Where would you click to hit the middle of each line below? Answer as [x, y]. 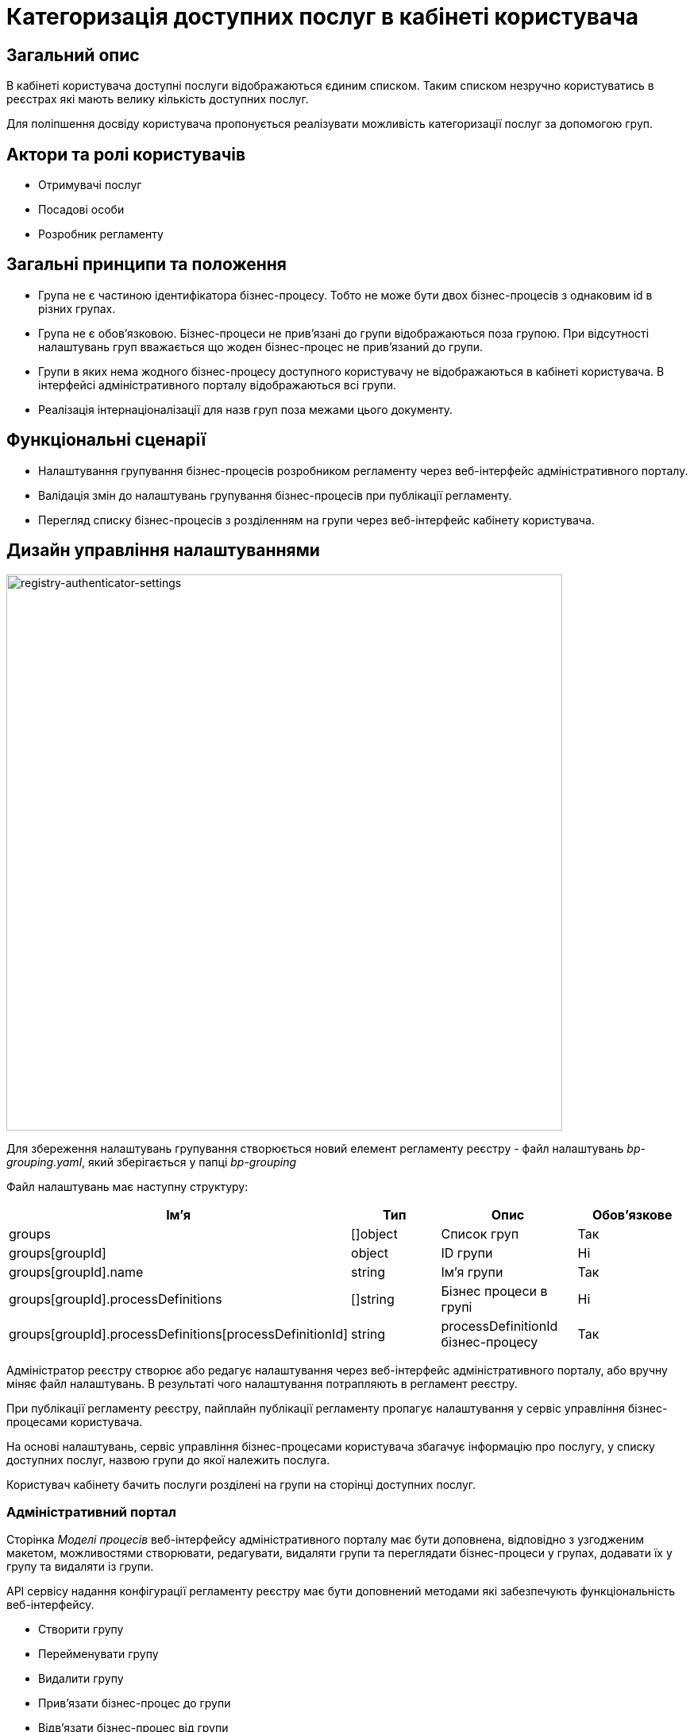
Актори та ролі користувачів [126, 154]
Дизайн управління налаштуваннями [163, 551]
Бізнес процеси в [494, 1291]
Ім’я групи [472, 1272]
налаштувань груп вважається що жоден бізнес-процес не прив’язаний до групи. [261, 346]
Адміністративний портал [91, 1512]
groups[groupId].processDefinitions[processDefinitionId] [179, 1334]
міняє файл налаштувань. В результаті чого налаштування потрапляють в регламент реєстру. [262, 1383]
